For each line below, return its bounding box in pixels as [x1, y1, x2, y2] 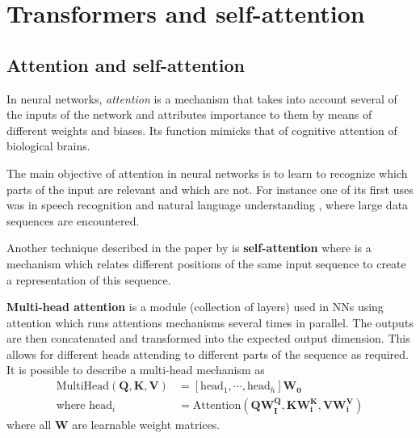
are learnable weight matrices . [72, 416, 220, 433]
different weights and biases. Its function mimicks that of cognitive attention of [6, 121, 397, 138]
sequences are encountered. [6, 212, 140, 229]
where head [56, 400, 112, 412]
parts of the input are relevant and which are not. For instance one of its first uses [6, 180, 414, 197]
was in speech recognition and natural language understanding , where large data [6, 196, 409, 213]
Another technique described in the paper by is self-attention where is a [6, 239, 372, 256]
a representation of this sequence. [6, 271, 171, 288]
